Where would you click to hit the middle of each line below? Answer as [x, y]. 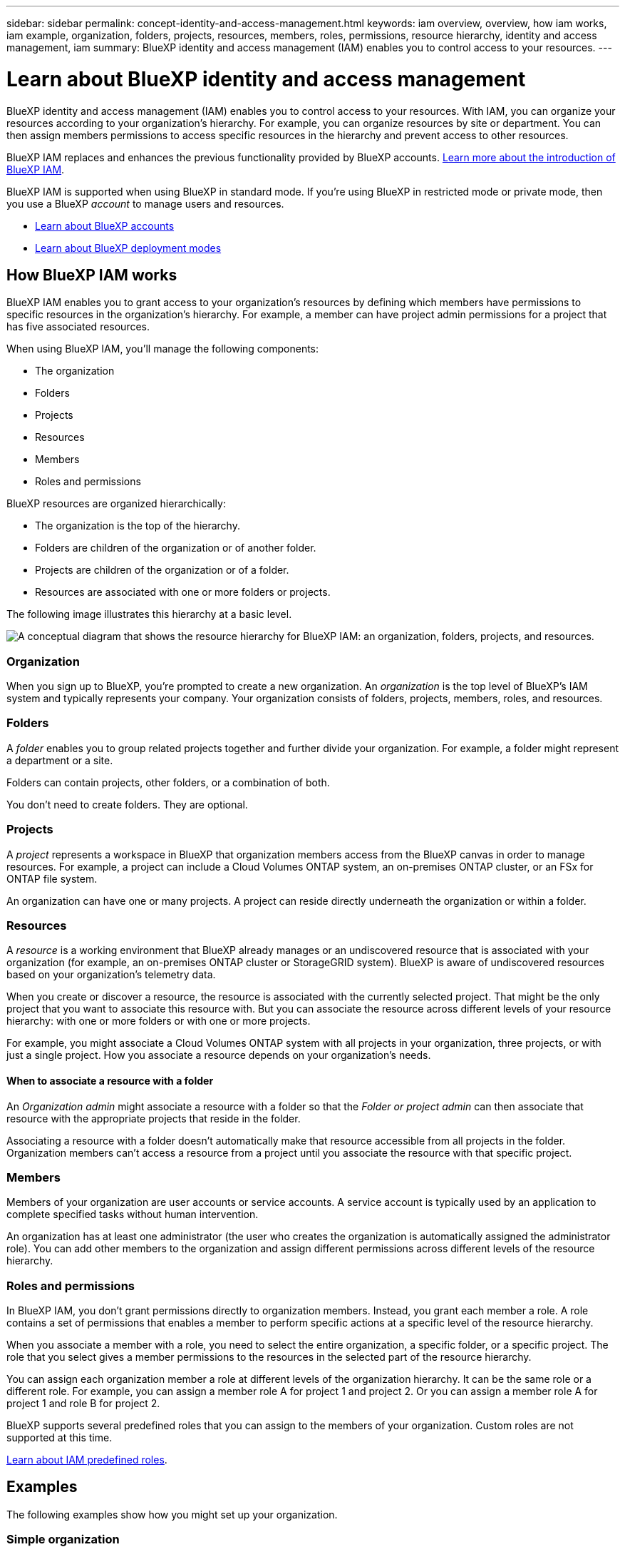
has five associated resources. [78, 327]
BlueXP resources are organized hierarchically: [116, 504]
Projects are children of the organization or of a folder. [162, 570]
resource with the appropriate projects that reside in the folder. [154, 1118]
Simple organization [63, 1540]
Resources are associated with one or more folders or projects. [183, 592]
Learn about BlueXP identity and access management [266, 79]
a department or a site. [60, 760]
